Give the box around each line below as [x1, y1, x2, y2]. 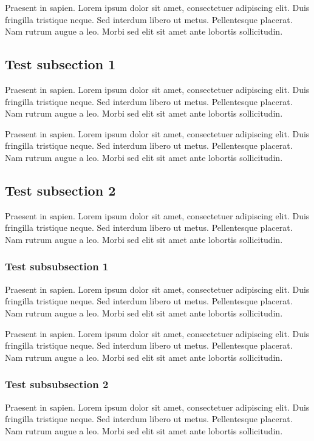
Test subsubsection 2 [5, 377, 109, 392]
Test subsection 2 [5, 180, 116, 199]
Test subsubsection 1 [5, 259, 109, 274]
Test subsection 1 [5, 55, 116, 73]
